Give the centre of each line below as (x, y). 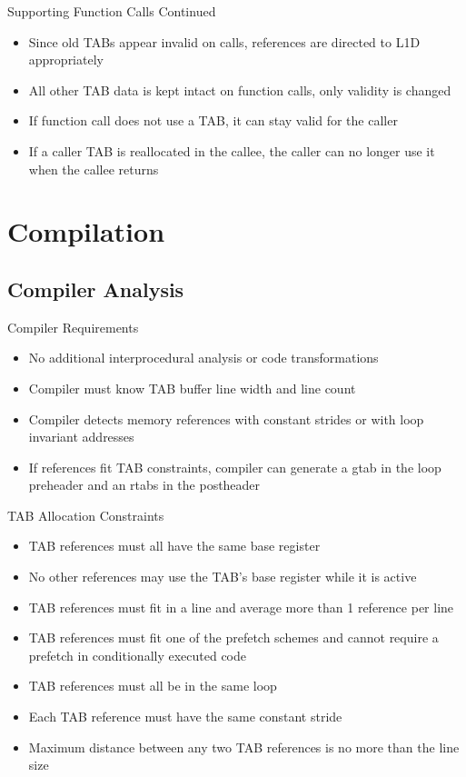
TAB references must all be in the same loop (153, 686)
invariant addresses (81, 437)
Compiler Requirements (73, 327)
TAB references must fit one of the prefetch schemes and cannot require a (233, 638)
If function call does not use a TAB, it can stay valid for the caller (213, 120)
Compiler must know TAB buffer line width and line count (192, 388)
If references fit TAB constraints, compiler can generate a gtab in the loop (235, 467)
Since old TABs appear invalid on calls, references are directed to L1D (224, 41)
